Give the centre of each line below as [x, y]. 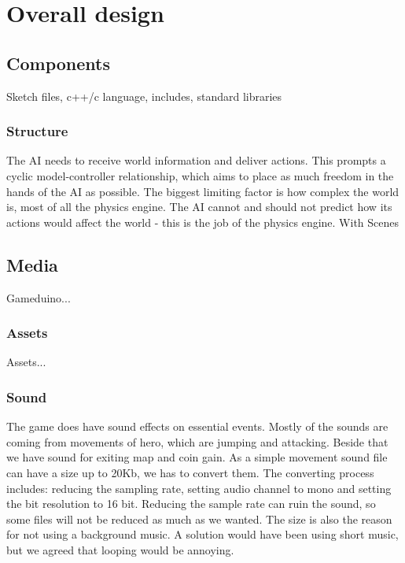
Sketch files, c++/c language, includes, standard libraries [144, 96]
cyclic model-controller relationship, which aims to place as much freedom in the [200, 175]
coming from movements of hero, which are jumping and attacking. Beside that [197, 441]
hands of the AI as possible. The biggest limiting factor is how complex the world [203, 191]
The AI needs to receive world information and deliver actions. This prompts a [196, 160]
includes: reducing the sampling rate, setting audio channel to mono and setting [199, 488]
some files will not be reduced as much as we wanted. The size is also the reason [199, 519]
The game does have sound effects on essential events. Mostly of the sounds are [197, 426]
